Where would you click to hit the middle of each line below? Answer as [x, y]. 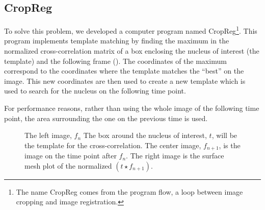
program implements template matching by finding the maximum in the [117, 41]
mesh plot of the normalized [68, 165]
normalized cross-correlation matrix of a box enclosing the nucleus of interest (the [132, 51]
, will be [224, 135]
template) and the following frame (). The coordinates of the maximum [115, 61]
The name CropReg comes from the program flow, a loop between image [129, 191]
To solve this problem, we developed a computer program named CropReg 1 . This [131, 30]
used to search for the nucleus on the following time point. [95, 91]
